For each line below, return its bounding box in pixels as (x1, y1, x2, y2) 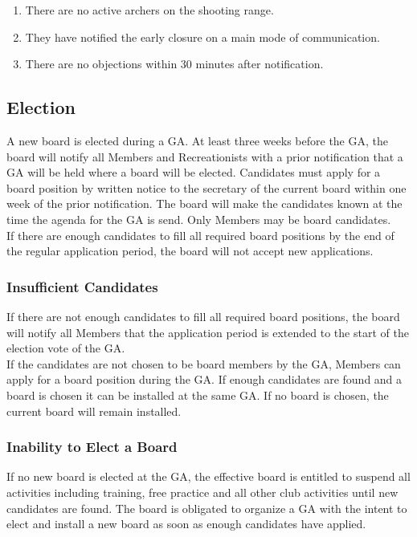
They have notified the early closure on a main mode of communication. (25, 28, 380, 45)
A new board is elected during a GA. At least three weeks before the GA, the (6, 132, 388, 148)
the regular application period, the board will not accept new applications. (6, 242, 374, 259)
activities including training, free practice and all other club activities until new (6, 483, 399, 500)
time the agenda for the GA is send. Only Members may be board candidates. (6, 210, 391, 227)
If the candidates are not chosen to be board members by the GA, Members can (6, 355, 401, 372)
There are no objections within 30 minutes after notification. (25, 55, 324, 72)
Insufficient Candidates (6, 276, 158, 296)
